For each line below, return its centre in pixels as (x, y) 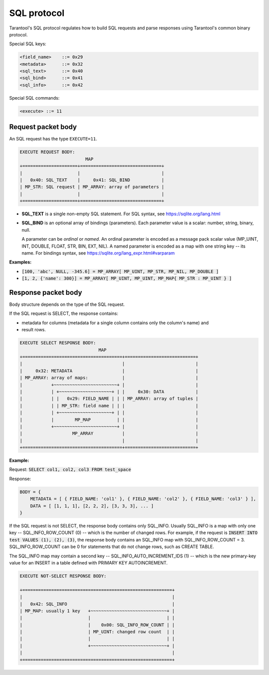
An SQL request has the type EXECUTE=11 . (53, 139)
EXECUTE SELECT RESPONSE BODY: (58, 343)
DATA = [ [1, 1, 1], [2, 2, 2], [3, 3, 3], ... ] (92, 506)
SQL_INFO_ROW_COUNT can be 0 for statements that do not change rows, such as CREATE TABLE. (112, 547)
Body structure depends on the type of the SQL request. (67, 304)
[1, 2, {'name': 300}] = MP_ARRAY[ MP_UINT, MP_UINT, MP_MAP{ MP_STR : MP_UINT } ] (127, 278)
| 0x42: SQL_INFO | (97, 604)
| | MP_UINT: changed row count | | (97, 632)
